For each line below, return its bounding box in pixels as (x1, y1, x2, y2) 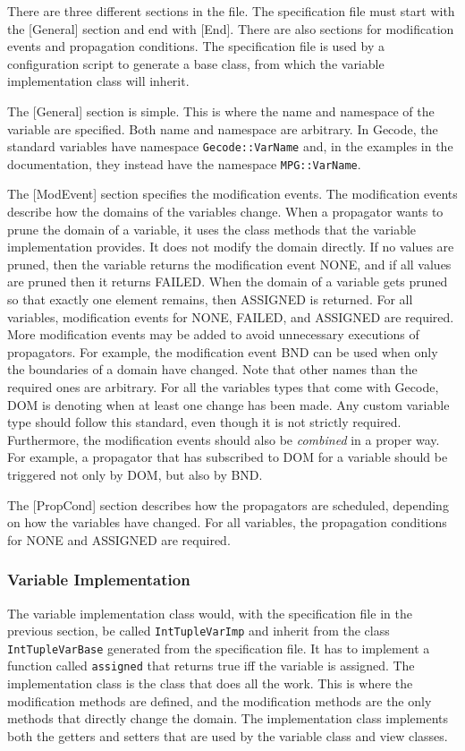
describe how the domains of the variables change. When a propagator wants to (7, 202, 444, 221)
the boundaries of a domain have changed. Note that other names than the (7, 360, 418, 379)
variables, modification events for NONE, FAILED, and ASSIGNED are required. (7, 307, 454, 326)
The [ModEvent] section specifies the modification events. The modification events (7, 184, 458, 203)
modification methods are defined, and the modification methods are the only (7, 691, 432, 710)
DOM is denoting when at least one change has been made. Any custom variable (7, 395, 450, 414)
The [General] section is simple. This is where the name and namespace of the (7, 101, 435, 120)
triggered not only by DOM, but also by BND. (7, 465, 263, 483)
